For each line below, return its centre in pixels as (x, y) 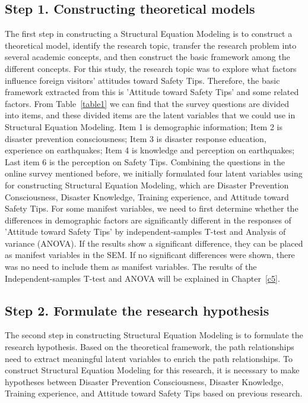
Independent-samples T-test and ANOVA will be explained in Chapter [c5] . (142, 278)
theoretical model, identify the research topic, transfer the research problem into (151, 45)
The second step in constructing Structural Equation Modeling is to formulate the (154, 335)
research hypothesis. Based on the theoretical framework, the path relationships (150, 347)
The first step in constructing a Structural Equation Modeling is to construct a (149, 34)
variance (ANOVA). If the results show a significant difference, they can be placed (154, 243)
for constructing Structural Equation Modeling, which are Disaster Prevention (147, 185)
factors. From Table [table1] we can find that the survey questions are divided (147, 103)
